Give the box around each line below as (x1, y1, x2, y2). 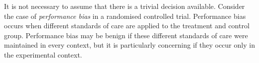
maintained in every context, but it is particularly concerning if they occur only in (4, 40, 255, 50)
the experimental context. (4, 49, 82, 60)
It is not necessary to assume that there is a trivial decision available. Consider (4, 1, 245, 11)
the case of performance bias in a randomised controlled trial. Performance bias (4, 10, 246, 21)
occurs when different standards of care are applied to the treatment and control (4, 20, 250, 31)
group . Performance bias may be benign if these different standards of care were (4, 30, 248, 40)
